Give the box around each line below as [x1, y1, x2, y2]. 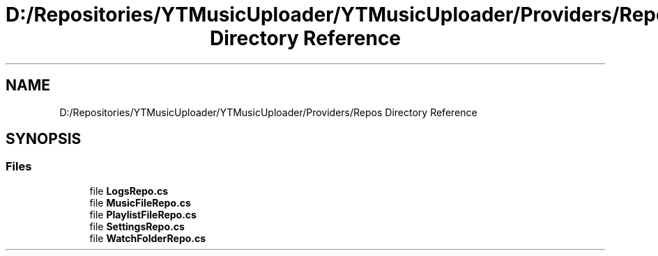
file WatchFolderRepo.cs [89, 232, 206, 244]
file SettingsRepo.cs [89, 220, 185, 232]
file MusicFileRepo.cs [89, 196, 191, 209]
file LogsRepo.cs [89, 184, 169, 197]
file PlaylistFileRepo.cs [89, 208, 197, 221]
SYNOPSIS [6, 130, 82, 148]
